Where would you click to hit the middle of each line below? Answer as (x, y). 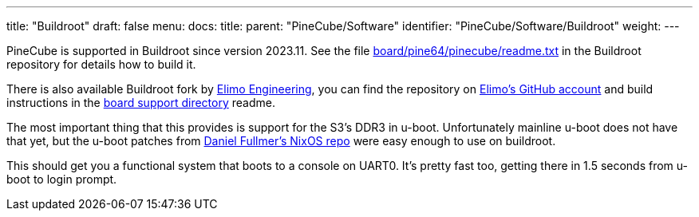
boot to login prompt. (62, 179)
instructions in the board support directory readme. (141, 103)
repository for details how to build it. (101, 64)
